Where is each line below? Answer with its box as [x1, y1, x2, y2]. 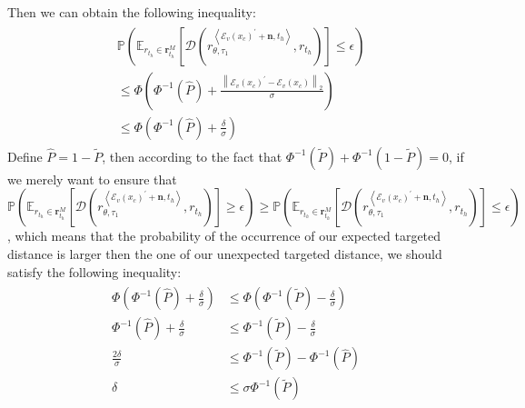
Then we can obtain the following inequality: [7, 3, 256, 21]
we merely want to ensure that [7, 169, 177, 188]
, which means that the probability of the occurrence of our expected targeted [7, 226, 441, 245]
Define [7, 146, 43, 165]
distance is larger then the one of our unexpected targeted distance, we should [7, 244, 442, 263]
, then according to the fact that [102, 146, 282, 165]
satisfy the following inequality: [7, 262, 182, 281]
